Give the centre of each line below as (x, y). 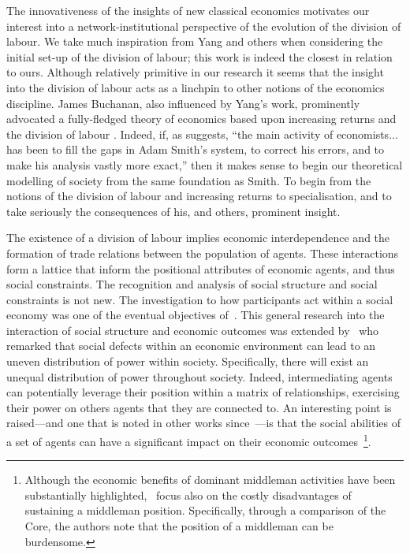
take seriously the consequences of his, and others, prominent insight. (173, 211)
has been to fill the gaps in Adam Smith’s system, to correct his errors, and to (196, 149)
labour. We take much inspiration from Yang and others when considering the (195, 41)
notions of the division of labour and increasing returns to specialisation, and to (199, 196)
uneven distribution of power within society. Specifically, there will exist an (188, 361)
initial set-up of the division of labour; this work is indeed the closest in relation (199, 56)
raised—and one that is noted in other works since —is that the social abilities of (203, 423)
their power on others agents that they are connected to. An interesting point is (199, 407)
